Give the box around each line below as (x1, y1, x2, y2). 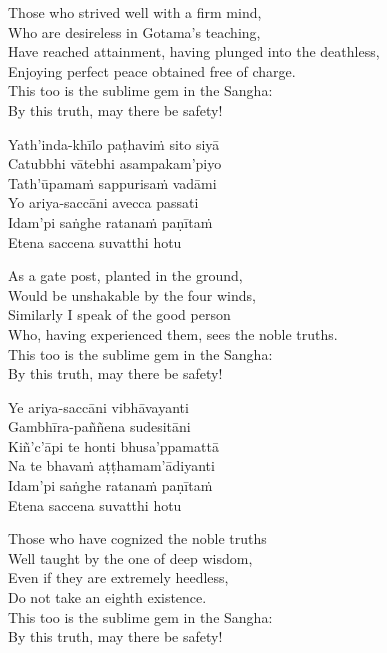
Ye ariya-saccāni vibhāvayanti (8, 396, 189, 417)
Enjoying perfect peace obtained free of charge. (8, 60, 296, 81)
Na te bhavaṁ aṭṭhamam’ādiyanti (8, 455, 215, 476)
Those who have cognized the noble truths (8, 528, 267, 549)
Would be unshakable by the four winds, (8, 284, 256, 305)
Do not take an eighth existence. (8, 587, 207, 608)
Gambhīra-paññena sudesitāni (8, 416, 191, 437)
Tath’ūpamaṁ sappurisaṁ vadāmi (8, 172, 217, 193)
